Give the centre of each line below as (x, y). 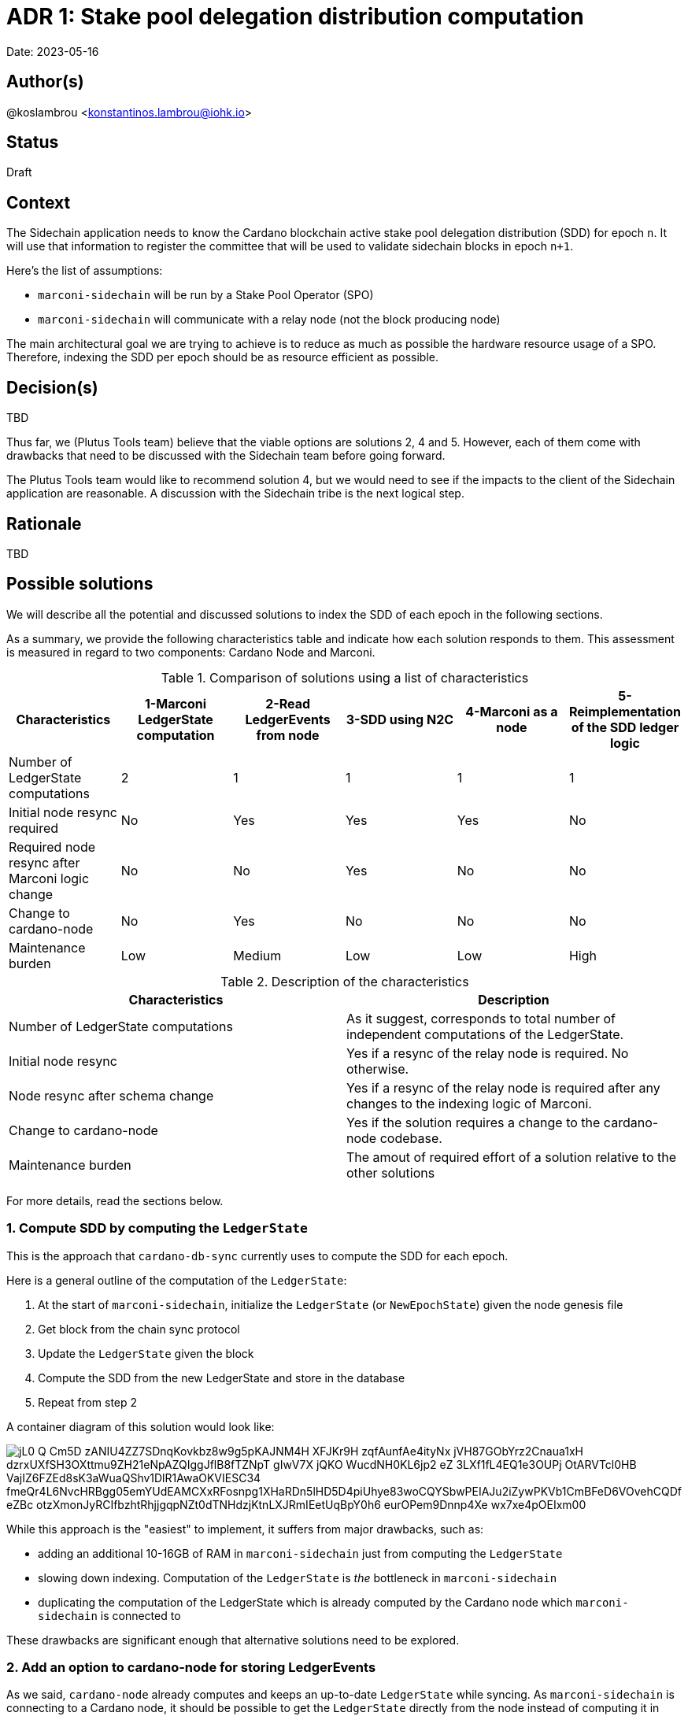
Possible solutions (80, 584)
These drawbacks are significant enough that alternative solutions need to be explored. (233, 1640)
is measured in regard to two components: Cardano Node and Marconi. (191, 652)
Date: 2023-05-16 (53, 51)
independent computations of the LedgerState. (485, 1034)
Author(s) (45, 82)
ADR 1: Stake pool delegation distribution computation (295, 17)
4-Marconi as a (512, 711)
